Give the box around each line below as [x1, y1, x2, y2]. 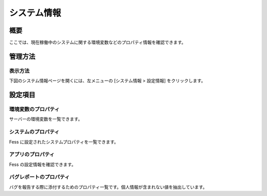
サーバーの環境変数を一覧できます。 [9, 116, 83, 122]
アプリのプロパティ [9, 151, 55, 158]
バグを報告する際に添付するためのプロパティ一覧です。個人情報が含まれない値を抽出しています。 [9, 184, 207, 190]
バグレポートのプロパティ [9, 174, 70, 181]
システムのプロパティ [9, 129, 60, 136]
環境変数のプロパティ [9, 106, 60, 112]
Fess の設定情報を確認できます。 [9, 161, 76, 167]
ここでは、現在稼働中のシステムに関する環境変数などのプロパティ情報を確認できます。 [9, 40, 186, 46]
